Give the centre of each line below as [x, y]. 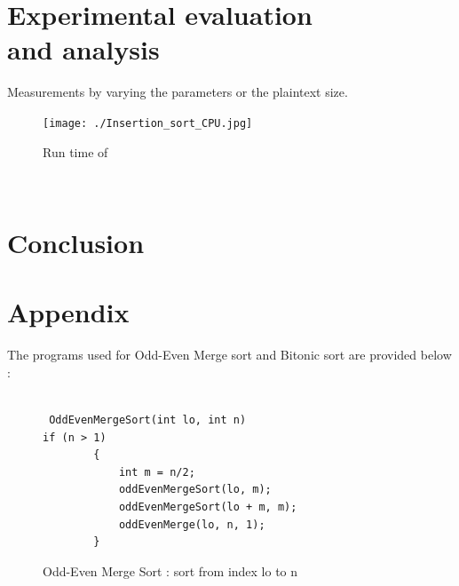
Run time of [75, 151]
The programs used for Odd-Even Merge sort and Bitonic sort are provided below [229, 355]
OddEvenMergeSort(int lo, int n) [148, 420]
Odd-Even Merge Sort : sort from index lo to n [170, 570]
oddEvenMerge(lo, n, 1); [192, 524]
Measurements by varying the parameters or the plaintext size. [178, 92]
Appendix [68, 312]
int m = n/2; [157, 472]
